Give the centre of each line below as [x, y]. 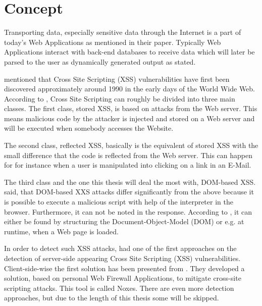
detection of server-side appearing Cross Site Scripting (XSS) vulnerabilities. [122, 258]
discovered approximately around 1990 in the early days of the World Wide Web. [129, 89]
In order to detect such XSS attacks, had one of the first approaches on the [120, 248]
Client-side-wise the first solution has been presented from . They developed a [124, 268]
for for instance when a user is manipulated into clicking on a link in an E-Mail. [128, 165]
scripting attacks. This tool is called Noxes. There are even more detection [119, 288]
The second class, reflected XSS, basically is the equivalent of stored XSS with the [131, 145]
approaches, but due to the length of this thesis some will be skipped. [112, 298]
